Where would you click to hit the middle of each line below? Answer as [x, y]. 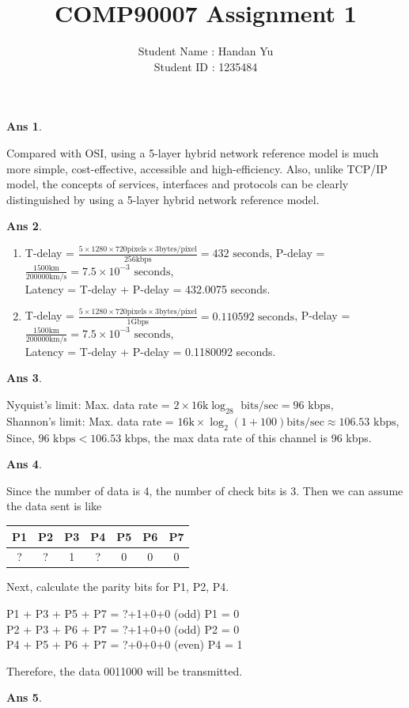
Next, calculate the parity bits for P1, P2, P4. [118, 587]
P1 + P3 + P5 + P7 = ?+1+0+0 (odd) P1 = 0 [123, 613]
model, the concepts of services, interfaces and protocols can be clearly [178, 184]
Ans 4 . [24, 464]
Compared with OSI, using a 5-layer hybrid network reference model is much [193, 152]
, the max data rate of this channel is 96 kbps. [259, 437]
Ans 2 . [24, 226]
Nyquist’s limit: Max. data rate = [88, 405]
